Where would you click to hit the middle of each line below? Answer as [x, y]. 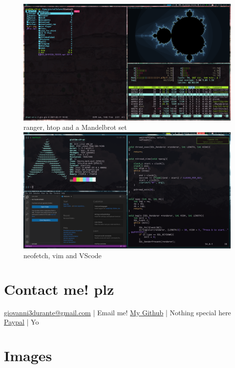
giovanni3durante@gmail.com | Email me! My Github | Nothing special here [117, 312]
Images [28, 355]
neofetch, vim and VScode [63, 255]
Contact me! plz [59, 289]
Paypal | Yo [21, 322]
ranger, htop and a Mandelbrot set [75, 127]
